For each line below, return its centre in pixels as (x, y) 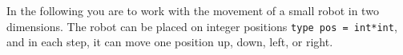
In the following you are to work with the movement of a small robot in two (193, 10)
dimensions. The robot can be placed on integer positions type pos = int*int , (202, 26)
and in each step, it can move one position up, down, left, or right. (170, 42)
